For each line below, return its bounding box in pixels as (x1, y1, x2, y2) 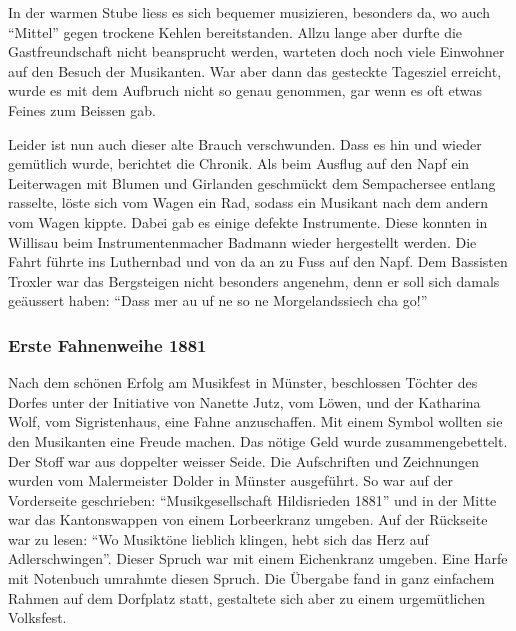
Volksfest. (8, 607, 67, 628)
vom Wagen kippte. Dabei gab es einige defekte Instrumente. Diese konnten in (8, 211, 488, 232)
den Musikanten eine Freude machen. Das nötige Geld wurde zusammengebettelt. (8, 430, 508, 451)
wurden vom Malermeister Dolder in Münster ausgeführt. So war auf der (8, 470, 453, 491)
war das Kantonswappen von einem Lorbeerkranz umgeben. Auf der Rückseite (8, 509, 488, 530)
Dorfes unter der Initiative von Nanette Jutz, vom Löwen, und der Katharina (8, 391, 481, 412)
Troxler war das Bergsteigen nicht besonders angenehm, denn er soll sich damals (8, 270, 500, 291)
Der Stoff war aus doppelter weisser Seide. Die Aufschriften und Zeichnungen (8, 450, 480, 471)
